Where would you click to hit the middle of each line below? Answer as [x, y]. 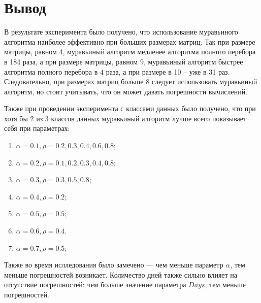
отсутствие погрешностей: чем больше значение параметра [95, 284]
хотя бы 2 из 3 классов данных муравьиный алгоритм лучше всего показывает [125, 118]
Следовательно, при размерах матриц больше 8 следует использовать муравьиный [131, 81]
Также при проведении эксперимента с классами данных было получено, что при [130, 108]
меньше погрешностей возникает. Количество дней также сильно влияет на [121, 274]
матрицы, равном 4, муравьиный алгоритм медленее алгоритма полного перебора [130, 52]
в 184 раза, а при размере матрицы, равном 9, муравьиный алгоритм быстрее [124, 61]
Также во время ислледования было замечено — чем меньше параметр [114, 265]
